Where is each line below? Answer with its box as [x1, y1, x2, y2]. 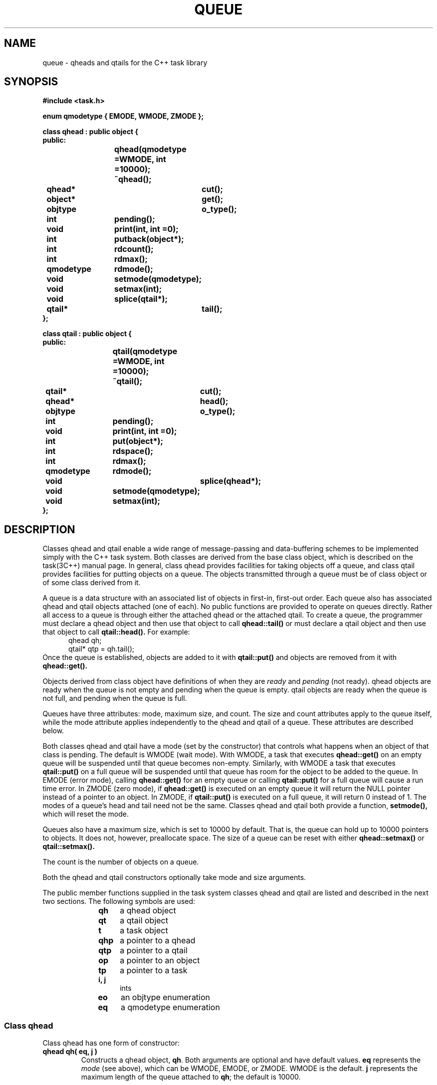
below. [42, 726, 64, 735]
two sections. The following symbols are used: [42, 897, 196, 906]
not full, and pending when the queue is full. [42, 694, 187, 703]
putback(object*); [114, 234, 184, 244]
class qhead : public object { [42, 127, 139, 136]
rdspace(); [112, 446, 153, 456]
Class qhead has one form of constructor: [42, 1039, 180, 1048]
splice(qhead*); [200, 476, 261, 486]
